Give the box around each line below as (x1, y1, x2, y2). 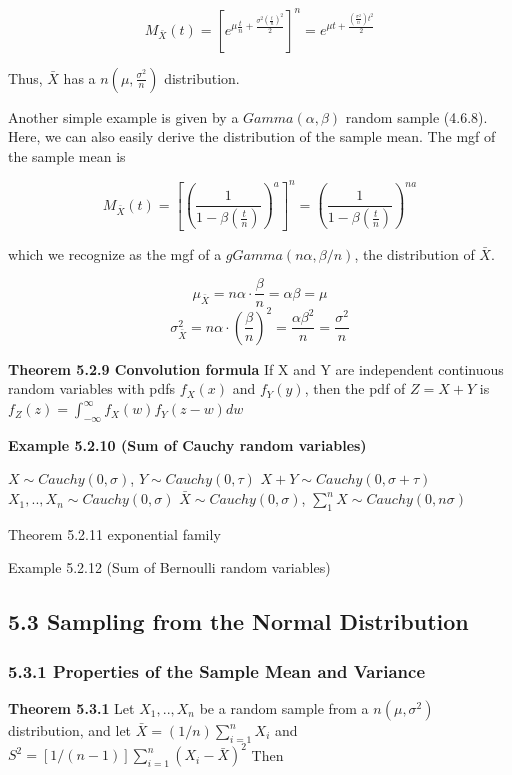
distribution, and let (8, 720, 132, 741)
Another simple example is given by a (8, 106, 239, 127)
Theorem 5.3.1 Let (8, 698, 135, 719)
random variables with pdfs (8, 378, 176, 399)
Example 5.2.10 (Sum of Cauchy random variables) (8, 434, 367, 455)
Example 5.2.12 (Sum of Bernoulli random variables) (8, 557, 331, 578)
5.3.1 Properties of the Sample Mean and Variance (8, 658, 426, 683)
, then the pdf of (304, 378, 406, 399)
